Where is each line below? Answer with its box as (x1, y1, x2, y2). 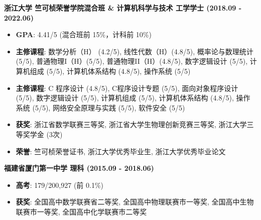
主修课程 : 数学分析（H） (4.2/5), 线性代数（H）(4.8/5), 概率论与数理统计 (16, 46, 253, 56)
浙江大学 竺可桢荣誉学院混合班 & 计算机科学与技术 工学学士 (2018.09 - (4, 3, 242, 13)
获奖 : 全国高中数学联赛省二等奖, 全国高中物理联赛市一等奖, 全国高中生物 (16, 196, 254, 207)
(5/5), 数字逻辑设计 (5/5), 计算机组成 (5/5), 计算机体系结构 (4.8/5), (16, 92, 234, 103)
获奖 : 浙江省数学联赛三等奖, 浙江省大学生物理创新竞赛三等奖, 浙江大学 (16, 119, 247, 130)
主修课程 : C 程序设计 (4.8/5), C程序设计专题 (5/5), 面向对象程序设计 (16, 82, 238, 93)
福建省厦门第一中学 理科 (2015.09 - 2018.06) (4, 163, 154, 173)
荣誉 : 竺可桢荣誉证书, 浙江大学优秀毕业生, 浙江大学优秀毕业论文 (16, 146, 226, 156)
